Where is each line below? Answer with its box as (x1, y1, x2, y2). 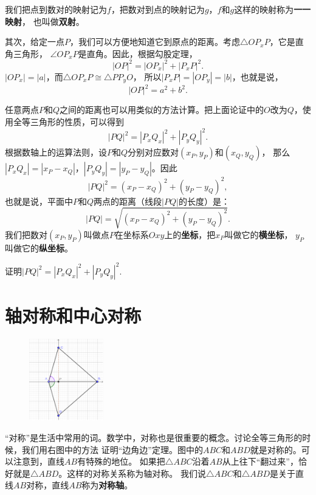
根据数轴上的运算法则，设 (5, 146, 107, 159)
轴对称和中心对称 (5, 302, 142, 327)
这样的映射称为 (234, 3, 294, 15)
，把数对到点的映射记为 (111, 3, 205, 15)
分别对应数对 (128, 146, 179, 159)
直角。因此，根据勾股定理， (86, 47, 197, 60)
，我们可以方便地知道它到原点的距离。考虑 (70, 35, 240, 48)
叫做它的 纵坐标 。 (5, 241, 73, 254)
